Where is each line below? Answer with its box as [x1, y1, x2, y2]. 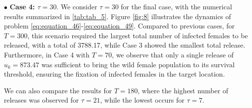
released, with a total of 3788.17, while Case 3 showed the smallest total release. [4, 40, 246, 50]
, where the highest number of [137, 85, 228, 95]
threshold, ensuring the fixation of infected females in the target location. [4, 69, 225, 79]
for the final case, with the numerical [121, 1, 232, 11]
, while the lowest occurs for [100, 95, 185, 105]
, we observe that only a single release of [112, 49, 234, 59]
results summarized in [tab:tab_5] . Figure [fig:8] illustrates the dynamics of [4, 11, 231, 21]
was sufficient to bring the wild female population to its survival [41, 59, 235, 69]
